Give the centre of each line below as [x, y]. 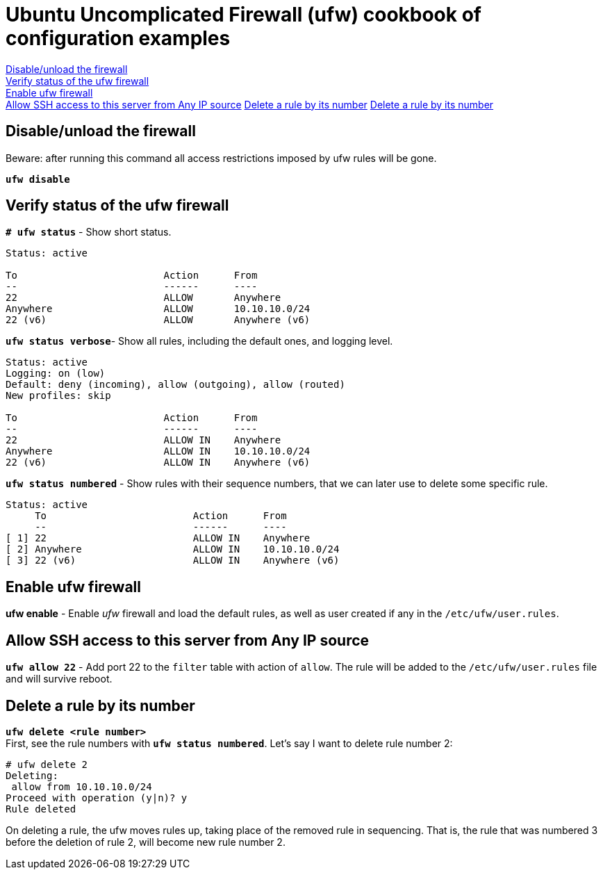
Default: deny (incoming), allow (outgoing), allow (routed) [175, 385]
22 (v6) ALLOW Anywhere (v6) [158, 320]
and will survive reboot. [59, 679]
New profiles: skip [58, 396]
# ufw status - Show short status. [89, 232]
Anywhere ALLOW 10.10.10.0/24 [158, 309]
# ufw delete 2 [47, 764]
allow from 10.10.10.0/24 [82, 786]
